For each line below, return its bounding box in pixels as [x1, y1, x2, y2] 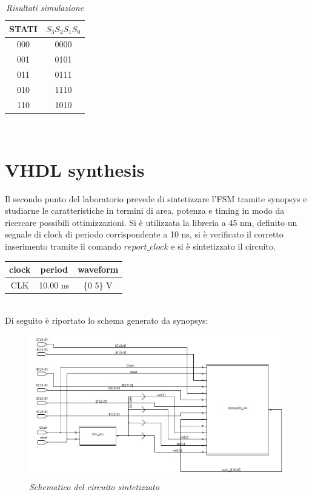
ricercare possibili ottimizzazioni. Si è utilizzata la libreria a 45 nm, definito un [5, 216, 297, 228]
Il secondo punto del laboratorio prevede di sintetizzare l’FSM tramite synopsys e [5, 192, 307, 205]
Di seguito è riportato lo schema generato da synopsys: [5, 313, 208, 326]
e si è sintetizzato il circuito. [171, 240, 276, 252]
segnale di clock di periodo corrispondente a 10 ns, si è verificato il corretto [5, 228, 284, 241]
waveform [78, 263, 119, 276]
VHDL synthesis [5, 157, 145, 182]
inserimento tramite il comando [5, 240, 121, 252]
